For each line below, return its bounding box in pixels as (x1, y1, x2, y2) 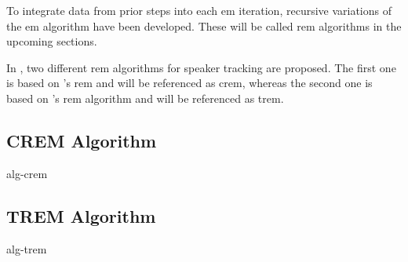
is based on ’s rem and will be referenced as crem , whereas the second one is (6, 75, 373, 91)
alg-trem (6, 240, 47, 257)
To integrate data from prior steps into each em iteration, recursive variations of (6, 2, 392, 18)
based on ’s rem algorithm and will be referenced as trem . (6, 89, 284, 106)
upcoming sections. (6, 33, 97, 49)
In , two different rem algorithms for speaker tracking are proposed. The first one (6, 59, 396, 75)
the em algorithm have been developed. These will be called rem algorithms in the (6, 17, 402, 34)
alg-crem (6, 165, 48, 181)
